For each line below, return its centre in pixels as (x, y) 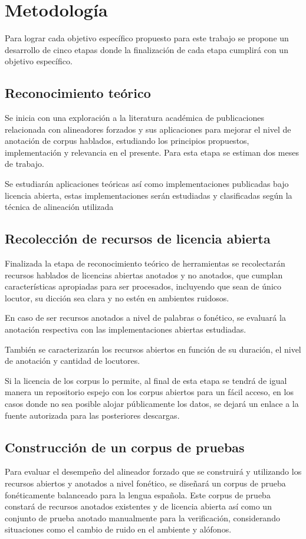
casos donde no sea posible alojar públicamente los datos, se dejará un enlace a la (152, 403)
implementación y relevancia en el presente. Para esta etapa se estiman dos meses (152, 152)
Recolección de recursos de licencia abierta (138, 239)
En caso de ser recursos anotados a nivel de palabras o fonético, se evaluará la (145, 318)
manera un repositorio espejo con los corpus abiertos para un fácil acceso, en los (149, 392)
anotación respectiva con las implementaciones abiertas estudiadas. (126, 329)
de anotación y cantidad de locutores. (73, 361)
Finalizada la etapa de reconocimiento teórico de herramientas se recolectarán (145, 263)
